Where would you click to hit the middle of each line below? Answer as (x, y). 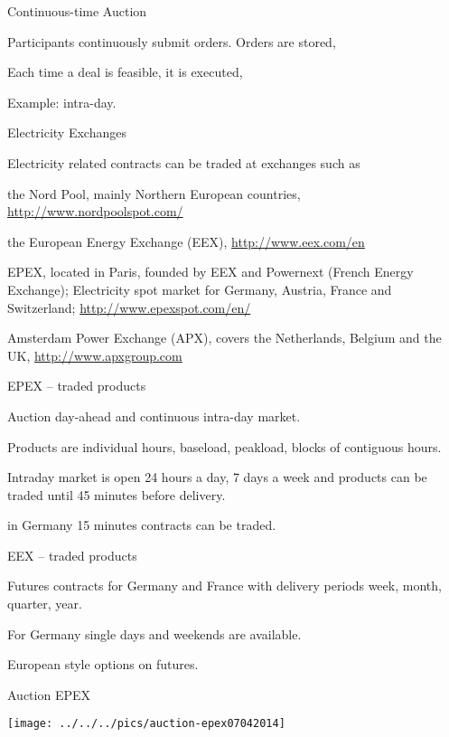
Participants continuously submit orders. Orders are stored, (172, 41)
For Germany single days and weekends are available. (154, 633)
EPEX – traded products (77, 386)
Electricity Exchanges (67, 132)
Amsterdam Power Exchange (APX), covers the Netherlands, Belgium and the (224, 338)
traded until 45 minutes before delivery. (117, 494)
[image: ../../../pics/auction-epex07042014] (146, 724)
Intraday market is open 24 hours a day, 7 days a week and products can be (217, 477)
